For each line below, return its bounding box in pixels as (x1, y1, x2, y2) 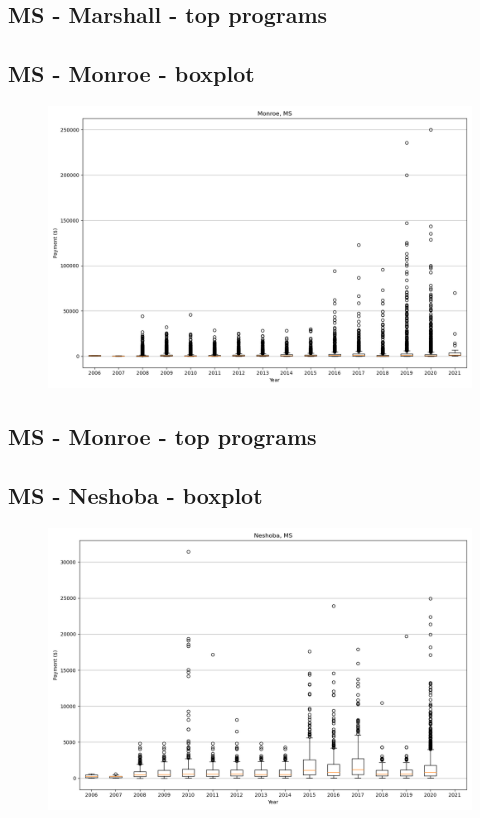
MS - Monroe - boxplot (8, 58, 255, 89)
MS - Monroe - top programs (8, 421, 317, 452)
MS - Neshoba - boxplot (8, 480, 263, 511)
